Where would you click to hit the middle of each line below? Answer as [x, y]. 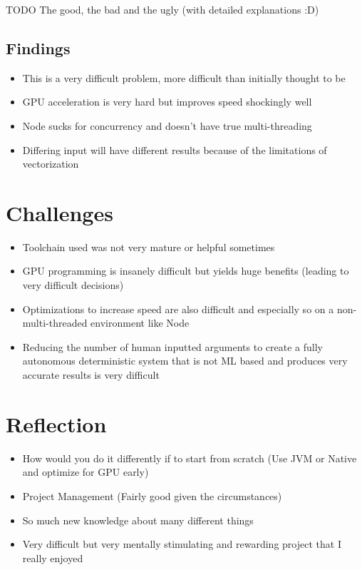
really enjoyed [53, 558]
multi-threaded [55, 323]
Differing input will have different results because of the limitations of [175, 149]
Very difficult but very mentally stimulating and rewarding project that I [182, 544]
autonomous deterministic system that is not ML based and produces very [185, 361]
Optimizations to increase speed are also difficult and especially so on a [178, 309]
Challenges [60, 212]
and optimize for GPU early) [86, 472]
